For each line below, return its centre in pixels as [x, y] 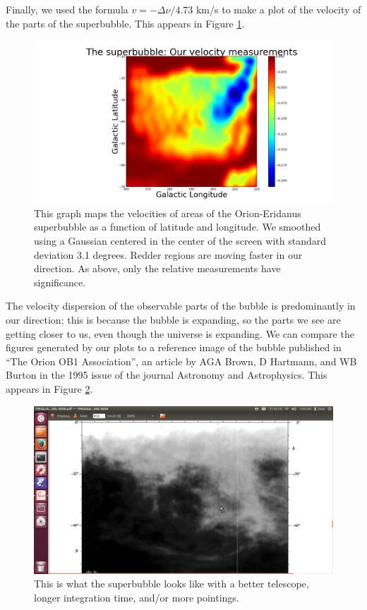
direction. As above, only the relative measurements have [157, 268]
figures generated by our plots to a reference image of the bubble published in [174, 347]
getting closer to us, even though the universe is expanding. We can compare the [180, 333]
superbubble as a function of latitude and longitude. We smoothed [178, 227]
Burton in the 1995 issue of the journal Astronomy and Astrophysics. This [167, 375]
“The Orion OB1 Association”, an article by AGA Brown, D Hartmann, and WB [181, 361]
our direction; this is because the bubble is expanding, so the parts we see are [173, 319]
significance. [60, 282]
